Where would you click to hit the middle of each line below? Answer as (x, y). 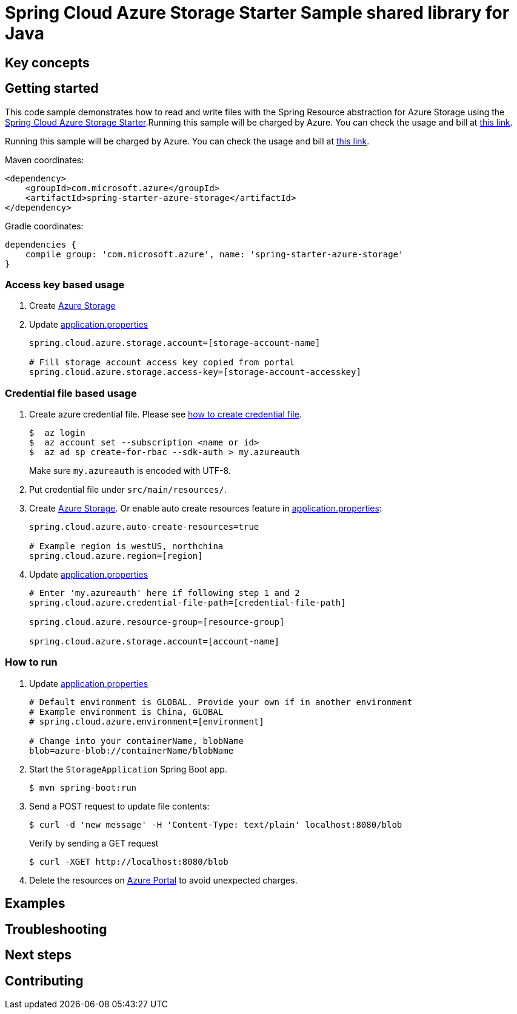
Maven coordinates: (45, 160)
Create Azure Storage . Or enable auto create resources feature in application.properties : (205, 509)
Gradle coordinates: (44, 226)
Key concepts (47, 63)
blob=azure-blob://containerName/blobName (132, 750)
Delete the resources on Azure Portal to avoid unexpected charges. (163, 880)
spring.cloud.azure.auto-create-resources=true (144, 527)
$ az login (57, 433)
